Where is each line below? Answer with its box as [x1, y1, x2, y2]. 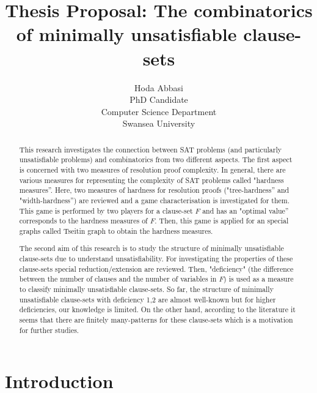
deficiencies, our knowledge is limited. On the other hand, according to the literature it [19, 304, 296, 315]
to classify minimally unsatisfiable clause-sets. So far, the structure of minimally [19, 284, 274, 294]
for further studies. [19, 324, 79, 335]
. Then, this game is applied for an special [155, 215, 289, 226]
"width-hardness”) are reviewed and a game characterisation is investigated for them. [19, 195, 290, 205]
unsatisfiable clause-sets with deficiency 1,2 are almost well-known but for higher [19, 294, 276, 304]
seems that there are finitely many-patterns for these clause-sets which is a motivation [19, 315, 293, 325]
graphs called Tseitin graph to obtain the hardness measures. [19, 225, 213, 236]
